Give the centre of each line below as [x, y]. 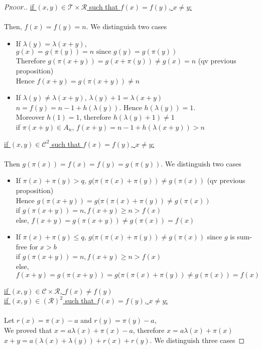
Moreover [30, 117]
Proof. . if [19, 7]
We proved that [28, 330]
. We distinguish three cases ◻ [197, 340]
